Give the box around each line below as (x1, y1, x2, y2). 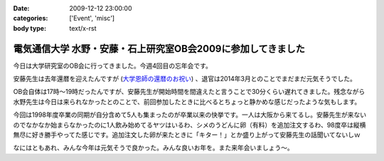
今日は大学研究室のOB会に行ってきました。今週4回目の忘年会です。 (13, 61, 213, 70)
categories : (13, 14, 48, 23)
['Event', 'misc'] (69, 14, 115, 23)
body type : (13, 24, 46, 32)
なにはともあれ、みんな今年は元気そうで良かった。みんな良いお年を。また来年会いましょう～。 (13, 143, 294, 152)
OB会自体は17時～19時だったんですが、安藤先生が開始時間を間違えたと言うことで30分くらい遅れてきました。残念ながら (13, 88, 366, 96)
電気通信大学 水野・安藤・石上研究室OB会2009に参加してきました (13, 43, 305, 55)
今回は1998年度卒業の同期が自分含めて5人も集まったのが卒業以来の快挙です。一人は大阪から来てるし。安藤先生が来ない (13, 110, 367, 119)
